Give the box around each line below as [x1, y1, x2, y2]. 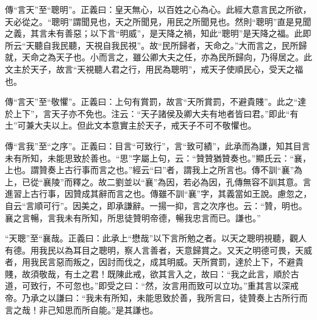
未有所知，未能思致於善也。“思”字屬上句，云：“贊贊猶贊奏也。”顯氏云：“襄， [5, 151, 312, 164]
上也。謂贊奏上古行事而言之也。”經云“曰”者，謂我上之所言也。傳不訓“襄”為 [5, 163, 303, 176]
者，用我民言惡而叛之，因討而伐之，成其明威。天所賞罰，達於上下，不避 [5, 255, 295, 268]
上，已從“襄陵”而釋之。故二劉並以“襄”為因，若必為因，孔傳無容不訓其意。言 [5, 175, 312, 188]
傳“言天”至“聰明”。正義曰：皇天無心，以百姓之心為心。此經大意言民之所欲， [5, 3, 312, 15]
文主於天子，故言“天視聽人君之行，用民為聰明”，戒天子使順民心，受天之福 [5, 62, 304, 75]
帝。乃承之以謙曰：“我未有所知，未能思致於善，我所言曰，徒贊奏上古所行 [5, 291, 299, 304]
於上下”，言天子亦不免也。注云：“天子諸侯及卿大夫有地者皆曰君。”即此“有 [5, 107, 299, 119]
